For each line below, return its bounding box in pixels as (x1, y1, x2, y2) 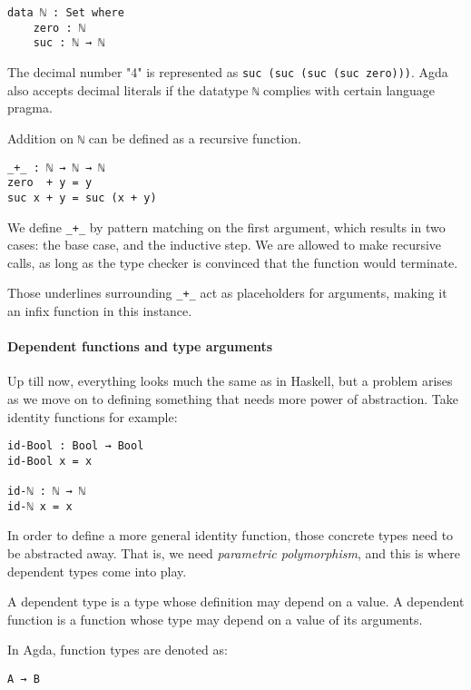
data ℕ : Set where (7, 6, 124, 19)
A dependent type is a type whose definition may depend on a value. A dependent (7, 592, 465, 611)
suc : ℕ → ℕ (33, 36, 105, 50)
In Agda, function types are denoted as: (7, 640, 228, 659)
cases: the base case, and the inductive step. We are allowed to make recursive (7, 235, 442, 254)
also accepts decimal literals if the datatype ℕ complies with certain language (7, 80, 436, 99)
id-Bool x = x (7, 454, 93, 468)
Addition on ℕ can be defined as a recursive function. (7, 128, 301, 147)
